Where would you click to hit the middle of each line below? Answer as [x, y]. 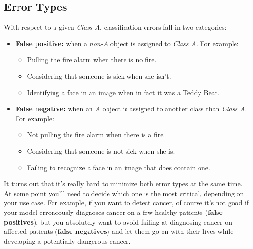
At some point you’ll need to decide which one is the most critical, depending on [124, 193]
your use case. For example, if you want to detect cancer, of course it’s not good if [126, 203]
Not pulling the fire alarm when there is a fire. [96, 134]
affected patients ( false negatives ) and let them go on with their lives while [119, 231]
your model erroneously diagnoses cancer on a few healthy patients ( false [113, 212]
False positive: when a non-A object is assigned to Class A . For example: [127, 43]
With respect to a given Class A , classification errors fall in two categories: [115, 27]
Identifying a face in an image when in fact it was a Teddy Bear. [123, 92]
